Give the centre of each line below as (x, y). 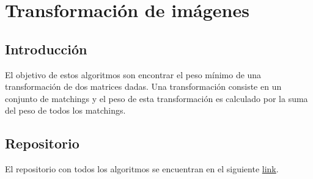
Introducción (46, 49)
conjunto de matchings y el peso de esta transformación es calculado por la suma (156, 98)
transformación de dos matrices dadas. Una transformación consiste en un (143, 86)
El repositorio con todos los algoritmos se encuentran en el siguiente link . (142, 169)
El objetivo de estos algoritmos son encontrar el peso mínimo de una (133, 74)
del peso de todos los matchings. (65, 110)
